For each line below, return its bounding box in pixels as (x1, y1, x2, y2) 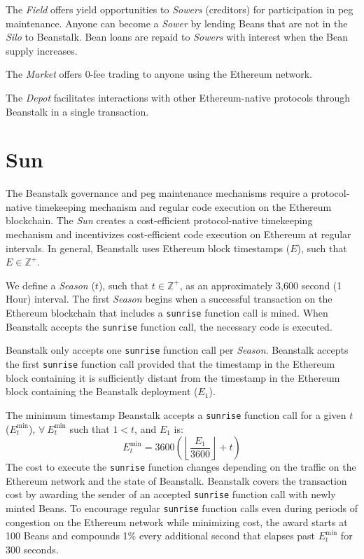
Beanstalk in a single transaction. (6, 104, 149, 118)
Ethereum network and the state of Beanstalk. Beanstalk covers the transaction (6, 473, 347, 488)
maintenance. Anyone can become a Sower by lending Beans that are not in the (6, 15, 348, 30)
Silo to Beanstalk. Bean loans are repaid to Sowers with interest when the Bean (6, 29, 348, 44)
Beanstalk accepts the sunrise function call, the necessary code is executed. (6, 319, 332, 333)
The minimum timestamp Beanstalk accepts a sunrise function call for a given (6, 407, 346, 422)
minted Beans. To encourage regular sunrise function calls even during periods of (6, 501, 358, 515)
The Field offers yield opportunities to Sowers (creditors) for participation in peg (6, 2, 353, 16)
